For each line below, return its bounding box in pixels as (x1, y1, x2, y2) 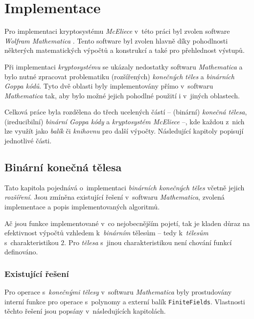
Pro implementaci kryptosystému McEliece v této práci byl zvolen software (4, 26, 230, 36)
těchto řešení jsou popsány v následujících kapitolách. (4, 306, 166, 316)
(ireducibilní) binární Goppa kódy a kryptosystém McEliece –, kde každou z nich (4, 116, 245, 126)
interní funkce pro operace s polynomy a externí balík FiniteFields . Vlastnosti (4, 296, 245, 306)
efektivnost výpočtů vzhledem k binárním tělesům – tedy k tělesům (4, 228, 208, 238)
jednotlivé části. (4, 136, 52, 146)
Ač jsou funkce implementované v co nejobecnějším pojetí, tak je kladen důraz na (4, 218, 250, 228)
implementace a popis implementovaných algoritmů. (4, 202, 160, 212)
